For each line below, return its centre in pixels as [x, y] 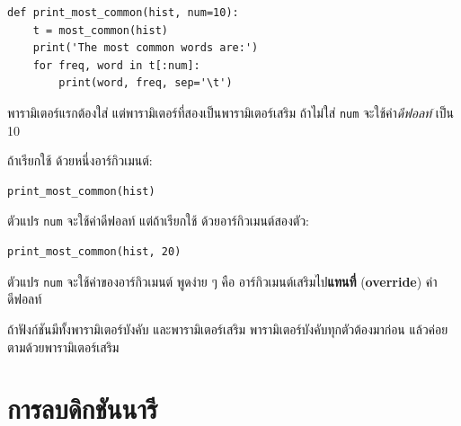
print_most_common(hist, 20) [94, 252]
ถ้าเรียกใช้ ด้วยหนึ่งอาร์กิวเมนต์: [80, 160]
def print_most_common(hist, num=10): [123, 13]
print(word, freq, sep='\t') [146, 83]
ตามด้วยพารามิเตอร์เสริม [63, 346]
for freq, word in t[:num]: [116, 65]
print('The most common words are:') [146, 48]
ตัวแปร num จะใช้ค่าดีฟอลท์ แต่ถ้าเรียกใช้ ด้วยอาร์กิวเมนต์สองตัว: [159, 221]
